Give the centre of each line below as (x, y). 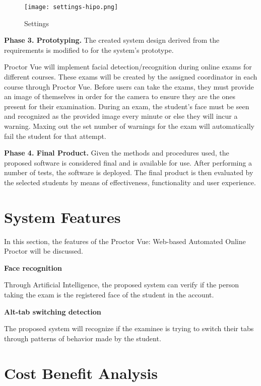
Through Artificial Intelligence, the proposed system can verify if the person (122, 285)
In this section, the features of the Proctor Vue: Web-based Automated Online (125, 241)
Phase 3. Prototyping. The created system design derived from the (112, 40)
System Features (62, 217)
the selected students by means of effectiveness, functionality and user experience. (130, 182)
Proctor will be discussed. (44, 251)
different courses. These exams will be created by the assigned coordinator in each (131, 77)
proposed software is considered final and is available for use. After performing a (128, 162)
